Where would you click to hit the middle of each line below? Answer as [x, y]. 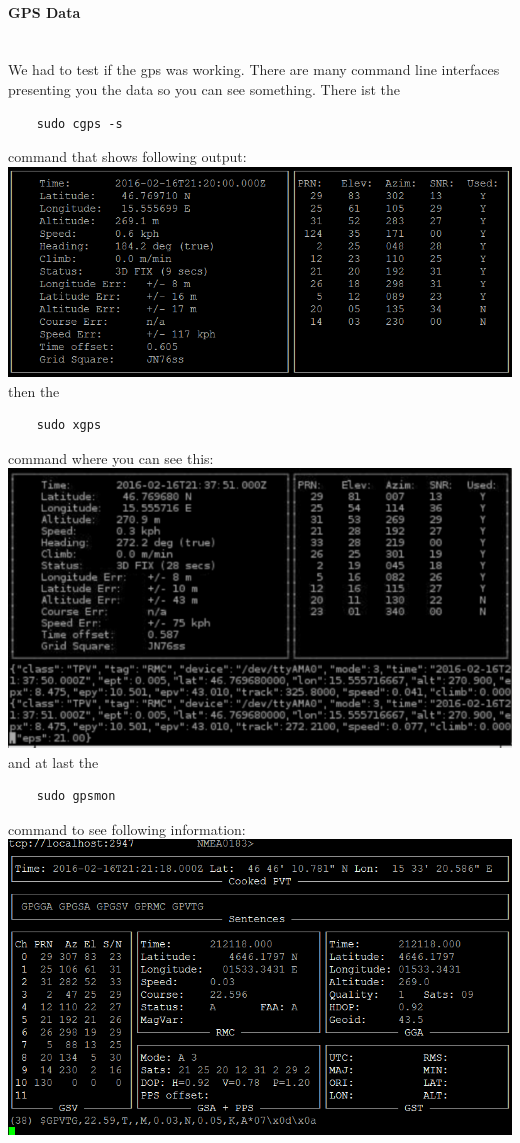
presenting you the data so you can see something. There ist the [204, 88]
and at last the [53, 761]
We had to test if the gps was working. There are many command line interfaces [254, 69]
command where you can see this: [111, 457]
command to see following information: [127, 828]
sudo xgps [69, 425]
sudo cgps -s [79, 123]
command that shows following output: [127, 156]
